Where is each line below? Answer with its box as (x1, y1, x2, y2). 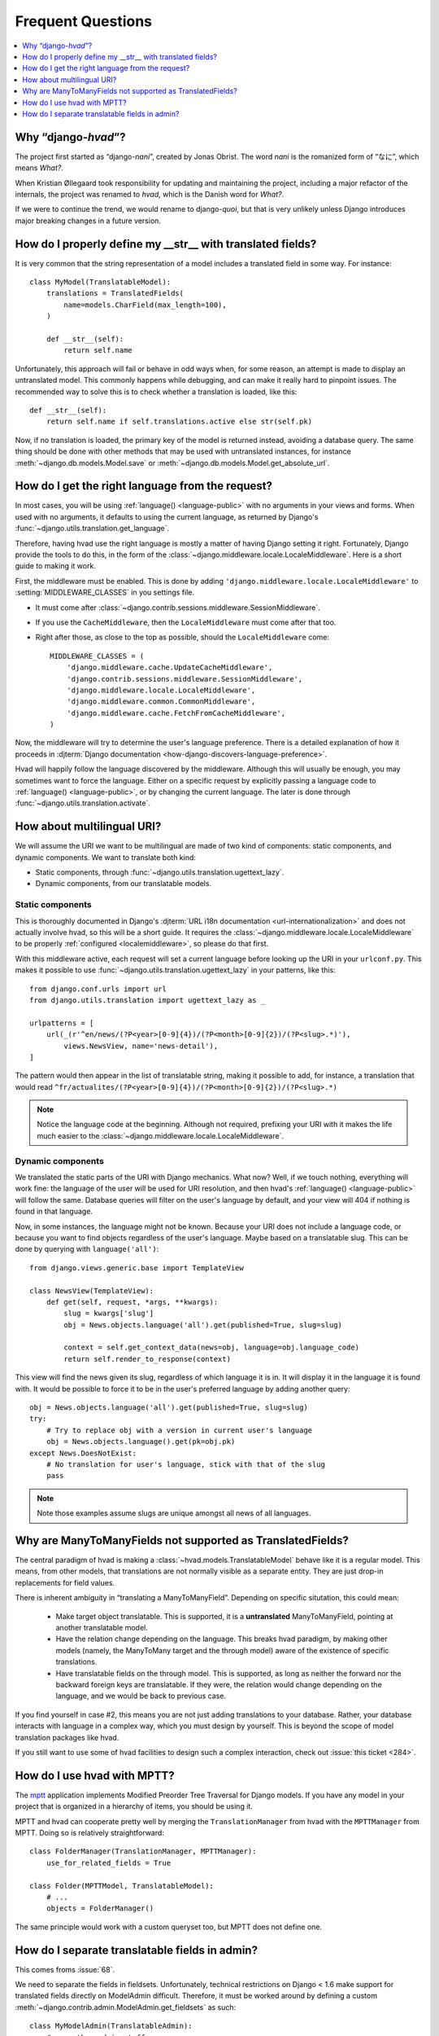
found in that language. (15, 1206, 93, 1217)
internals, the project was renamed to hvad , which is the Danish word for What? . (15, 189, 285, 199)
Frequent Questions (15, 12, 153, 30)
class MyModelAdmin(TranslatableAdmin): (29, 2021, 193, 2031)
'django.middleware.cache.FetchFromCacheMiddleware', (66, 709, 286, 717)
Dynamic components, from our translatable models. (35, 879, 211, 889)
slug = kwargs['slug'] (63, 1309, 154, 1319)
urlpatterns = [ (29, 1018, 94, 1028)
